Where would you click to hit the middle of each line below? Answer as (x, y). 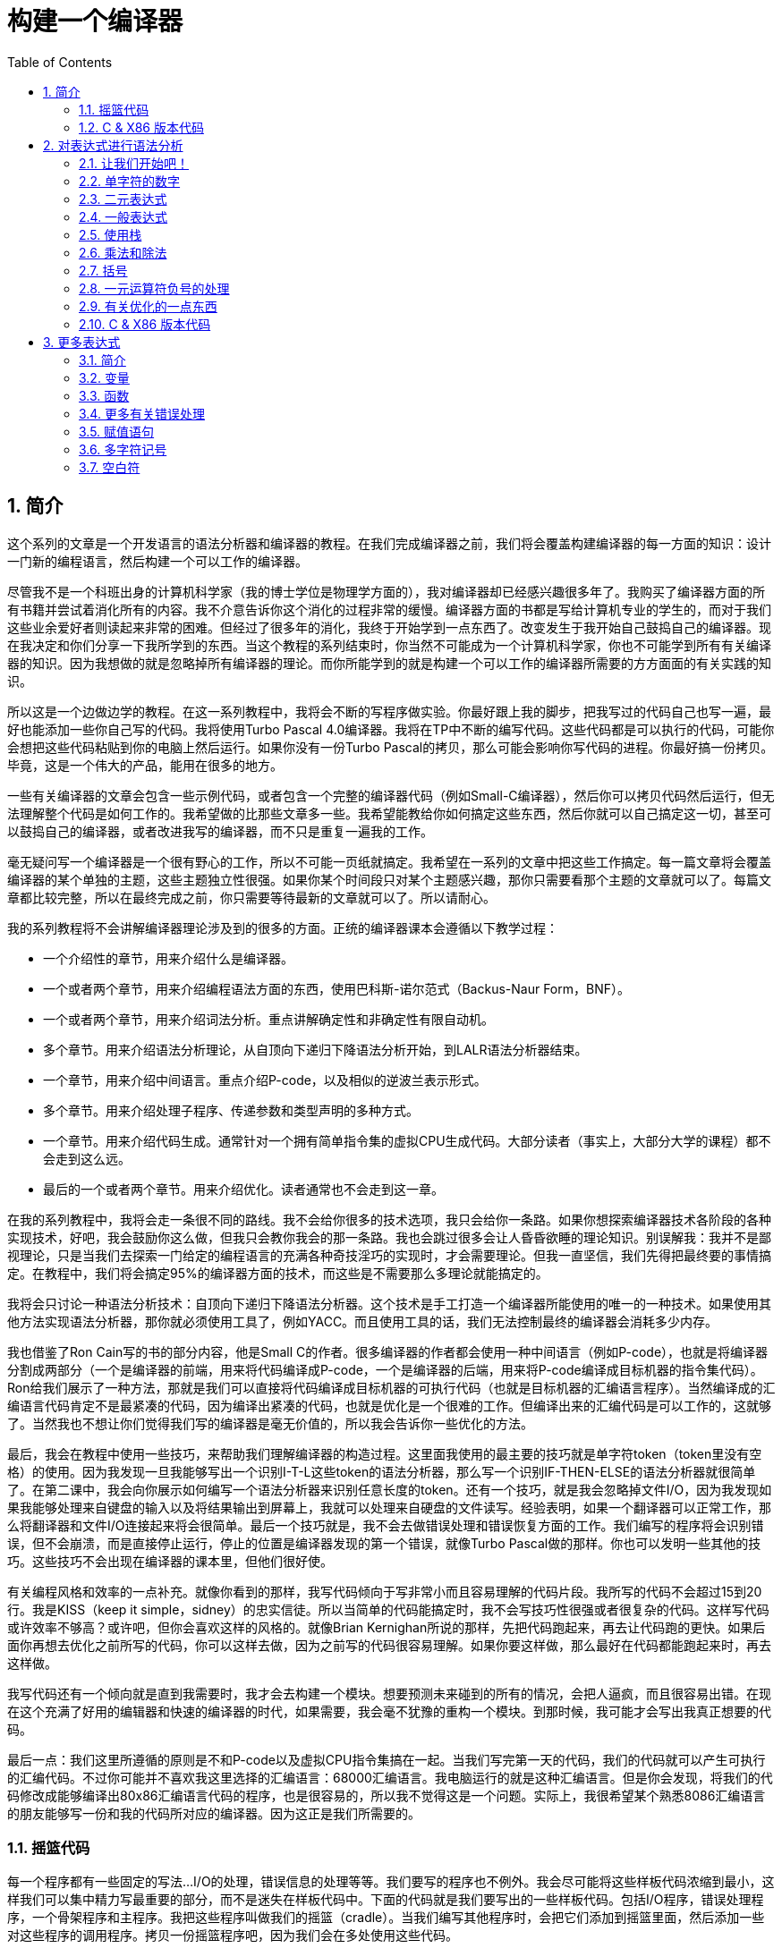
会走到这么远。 (87, 1158)
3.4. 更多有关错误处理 (142, 413)
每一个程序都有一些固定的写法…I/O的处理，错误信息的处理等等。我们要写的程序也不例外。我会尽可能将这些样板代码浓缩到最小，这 (391, 1882)
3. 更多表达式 (82, 342)
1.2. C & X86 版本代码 (141, 127)
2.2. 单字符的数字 (130, 181)
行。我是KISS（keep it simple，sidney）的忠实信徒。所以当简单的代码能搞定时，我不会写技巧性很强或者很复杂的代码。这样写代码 (388, 1609)
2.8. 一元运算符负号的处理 (154, 288)
